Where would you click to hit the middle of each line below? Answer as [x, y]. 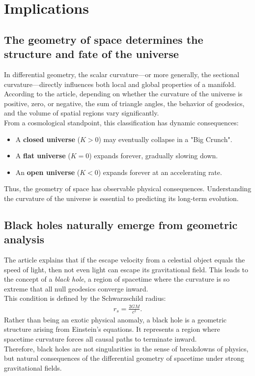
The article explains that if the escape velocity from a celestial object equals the [125, 260]
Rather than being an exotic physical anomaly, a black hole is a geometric [115, 319]
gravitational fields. [33, 367]
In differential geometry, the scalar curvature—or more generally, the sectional [122, 74]
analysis [24, 239]
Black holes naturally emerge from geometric [121, 224]
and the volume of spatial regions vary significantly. [82, 113]
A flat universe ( [43, 156]
